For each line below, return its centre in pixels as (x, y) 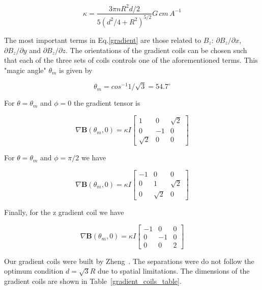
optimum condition (34, 271)
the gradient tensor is (107, 103)
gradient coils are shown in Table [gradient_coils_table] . (93, 281)
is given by (76, 70)
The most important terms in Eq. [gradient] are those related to (103, 40)
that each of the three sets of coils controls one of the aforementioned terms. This (131, 60)
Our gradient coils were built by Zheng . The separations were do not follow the (129, 261)
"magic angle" (25, 70)
